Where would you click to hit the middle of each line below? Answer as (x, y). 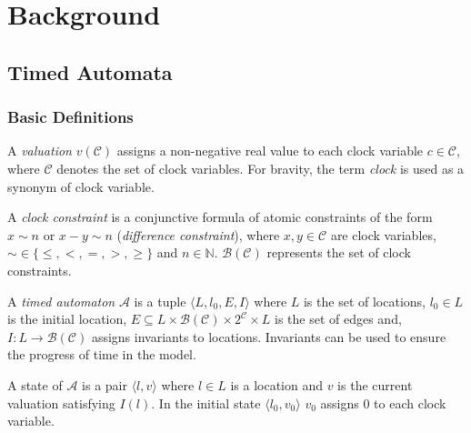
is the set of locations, (364, 301)
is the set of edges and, (338, 319)
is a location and (276, 384)
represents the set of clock (339, 252)
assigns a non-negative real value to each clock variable (270, 151)
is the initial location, (67, 319)
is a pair (105, 384)
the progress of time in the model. (102, 354)
